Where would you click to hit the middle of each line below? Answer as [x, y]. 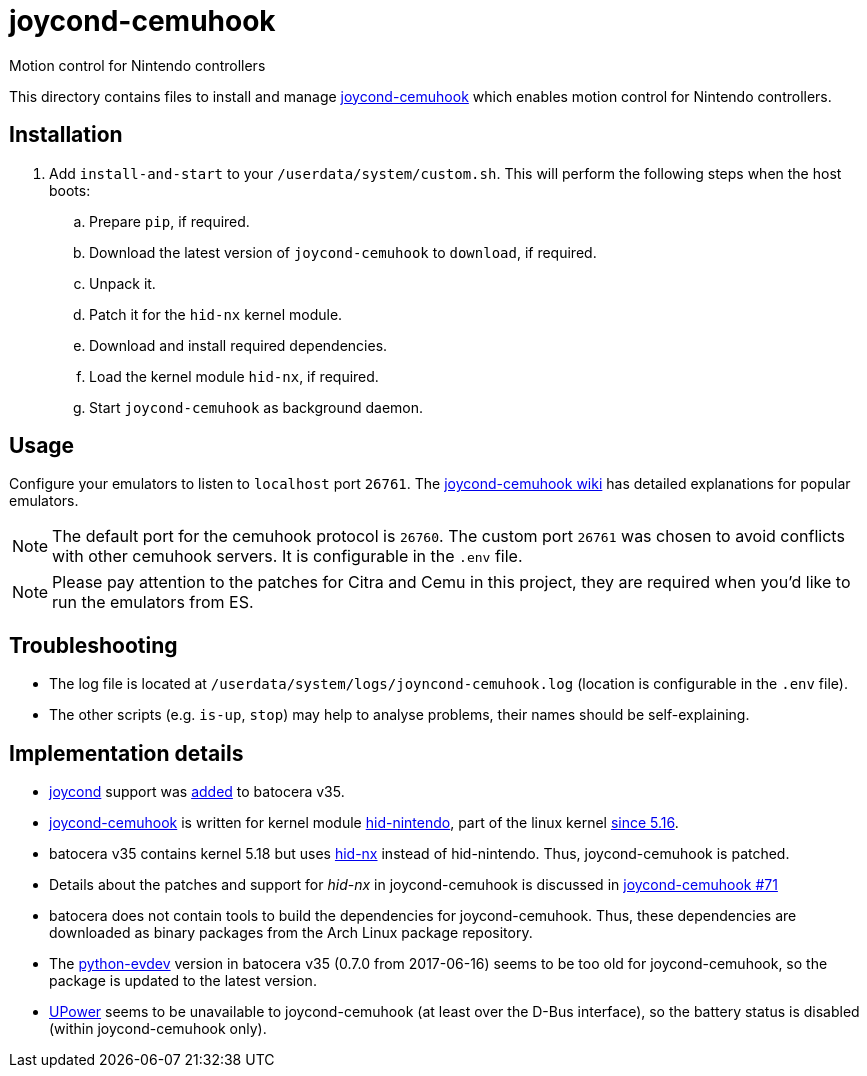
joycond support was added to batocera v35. [197, 792]
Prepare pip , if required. [169, 221]
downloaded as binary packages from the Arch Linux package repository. [291, 933]
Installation [66, 135]
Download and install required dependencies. [238, 345]
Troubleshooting [93, 645]
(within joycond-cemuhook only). [158, 1029]
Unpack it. [122, 283]
